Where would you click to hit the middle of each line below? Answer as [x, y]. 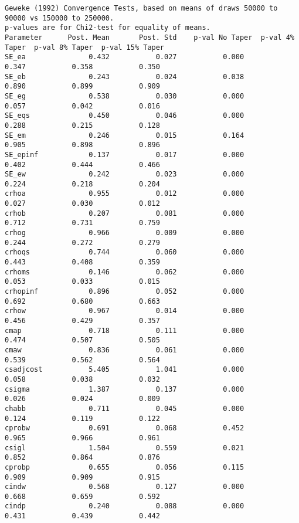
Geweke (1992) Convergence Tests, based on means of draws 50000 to [141, 8]
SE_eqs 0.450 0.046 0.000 [125, 116]
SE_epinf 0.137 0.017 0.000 [125, 154]
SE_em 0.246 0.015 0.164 [125, 135]
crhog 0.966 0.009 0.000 [125, 233]
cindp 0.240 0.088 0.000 [125, 506]
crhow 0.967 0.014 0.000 [125, 311]
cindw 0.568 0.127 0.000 [125, 487]
